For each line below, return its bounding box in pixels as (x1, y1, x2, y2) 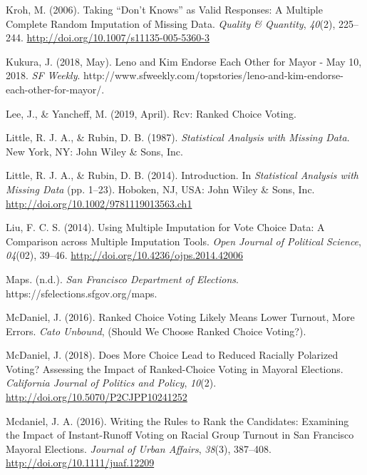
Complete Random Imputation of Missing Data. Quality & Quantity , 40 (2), (6, 16, 336, 31)
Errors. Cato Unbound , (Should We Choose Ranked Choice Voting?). (6, 323, 306, 338)
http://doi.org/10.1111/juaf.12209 (6, 455, 155, 470)
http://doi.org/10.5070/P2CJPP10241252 (6, 389, 187, 404)
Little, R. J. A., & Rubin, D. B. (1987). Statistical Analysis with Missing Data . (6, 130, 350, 145)
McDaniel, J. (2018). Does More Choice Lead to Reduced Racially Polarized (6, 347, 338, 362)
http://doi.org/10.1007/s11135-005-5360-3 (26, 30, 210, 45)
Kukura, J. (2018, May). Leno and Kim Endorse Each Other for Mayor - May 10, (6, 53, 362, 68)
